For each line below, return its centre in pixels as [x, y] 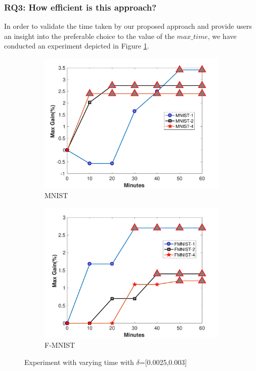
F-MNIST [60, 345]
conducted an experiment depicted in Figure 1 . [77, 46]
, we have [222, 36]
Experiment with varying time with [79, 362]
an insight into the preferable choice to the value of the [89, 36]
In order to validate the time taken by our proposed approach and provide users [128, 26]
